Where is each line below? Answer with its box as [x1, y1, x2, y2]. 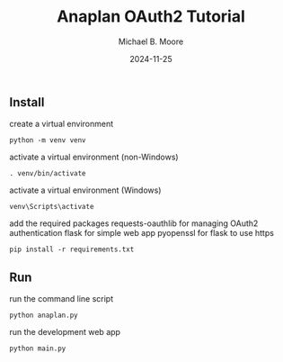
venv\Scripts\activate [9, 203, 94, 212]
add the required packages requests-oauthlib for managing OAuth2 [9, 218, 259, 229]
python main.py [9, 344, 66, 353]
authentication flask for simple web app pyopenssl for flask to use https [9, 228, 274, 239]
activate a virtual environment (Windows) [9, 185, 162, 195]
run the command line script [9, 294, 114, 304]
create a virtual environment [9, 119, 114, 130]
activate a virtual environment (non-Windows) [9, 151, 179, 163]
